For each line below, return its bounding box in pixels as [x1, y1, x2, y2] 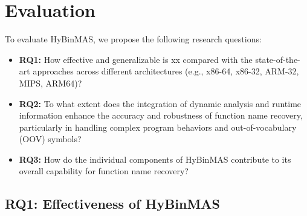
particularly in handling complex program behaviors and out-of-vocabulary [19, 120, 297, 133]
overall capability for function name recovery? [19, 165, 189, 177]
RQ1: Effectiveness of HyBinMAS [5, 194, 221, 213]
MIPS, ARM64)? [19, 76, 82, 89]
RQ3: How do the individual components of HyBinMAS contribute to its [19, 152, 291, 165]
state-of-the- [255, 53, 300, 65]
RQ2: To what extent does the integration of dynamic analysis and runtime [19, 97, 302, 110]
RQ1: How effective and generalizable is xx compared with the [19, 53, 253, 65]
